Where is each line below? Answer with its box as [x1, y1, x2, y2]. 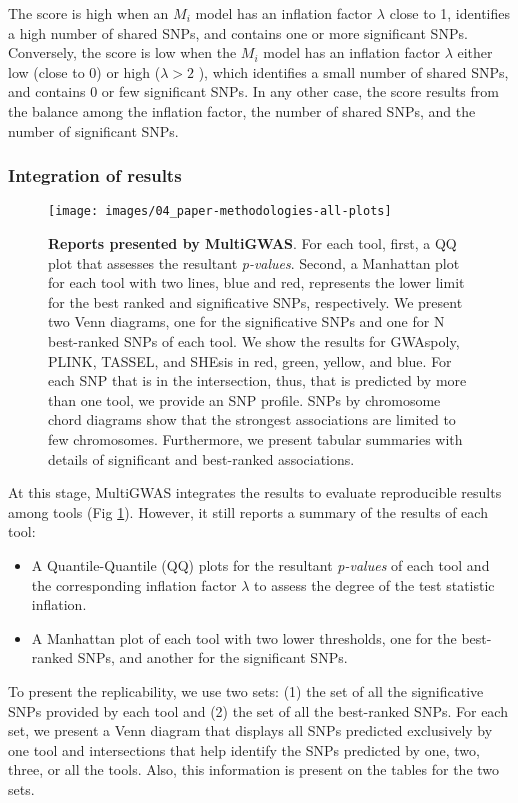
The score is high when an [8, 3, 169, 23]
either [457, 42, 493, 63]
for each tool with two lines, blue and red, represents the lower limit [48, 272, 465, 293]
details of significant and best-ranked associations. [48, 448, 355, 469]
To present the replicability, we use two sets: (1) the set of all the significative [8, 680, 484, 701]
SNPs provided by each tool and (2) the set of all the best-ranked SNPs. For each [8, 700, 508, 721]
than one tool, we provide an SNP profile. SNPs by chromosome [48, 389, 441, 410]
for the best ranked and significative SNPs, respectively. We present [48, 291, 463, 312]
